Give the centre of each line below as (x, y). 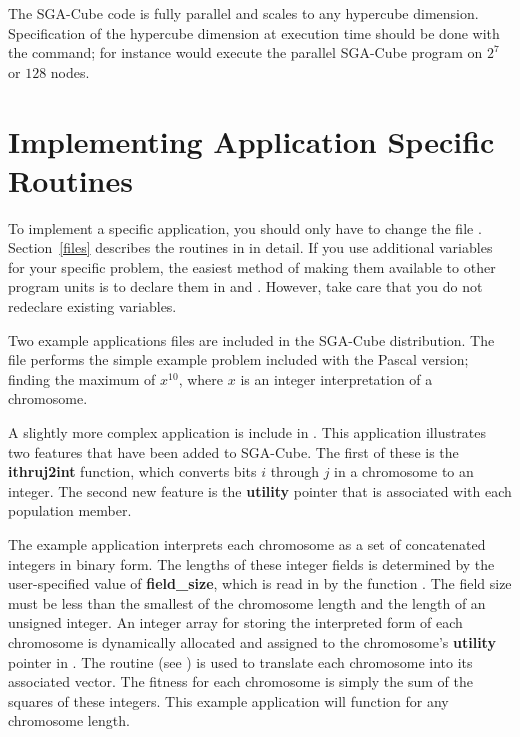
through (294, 471)
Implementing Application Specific (251, 140)
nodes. (70, 71)
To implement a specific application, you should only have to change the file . (245, 227)
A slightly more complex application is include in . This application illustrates (247, 432)
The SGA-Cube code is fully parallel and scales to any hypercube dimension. (243, 13)
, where (201, 378)
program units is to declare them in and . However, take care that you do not (245, 286)
